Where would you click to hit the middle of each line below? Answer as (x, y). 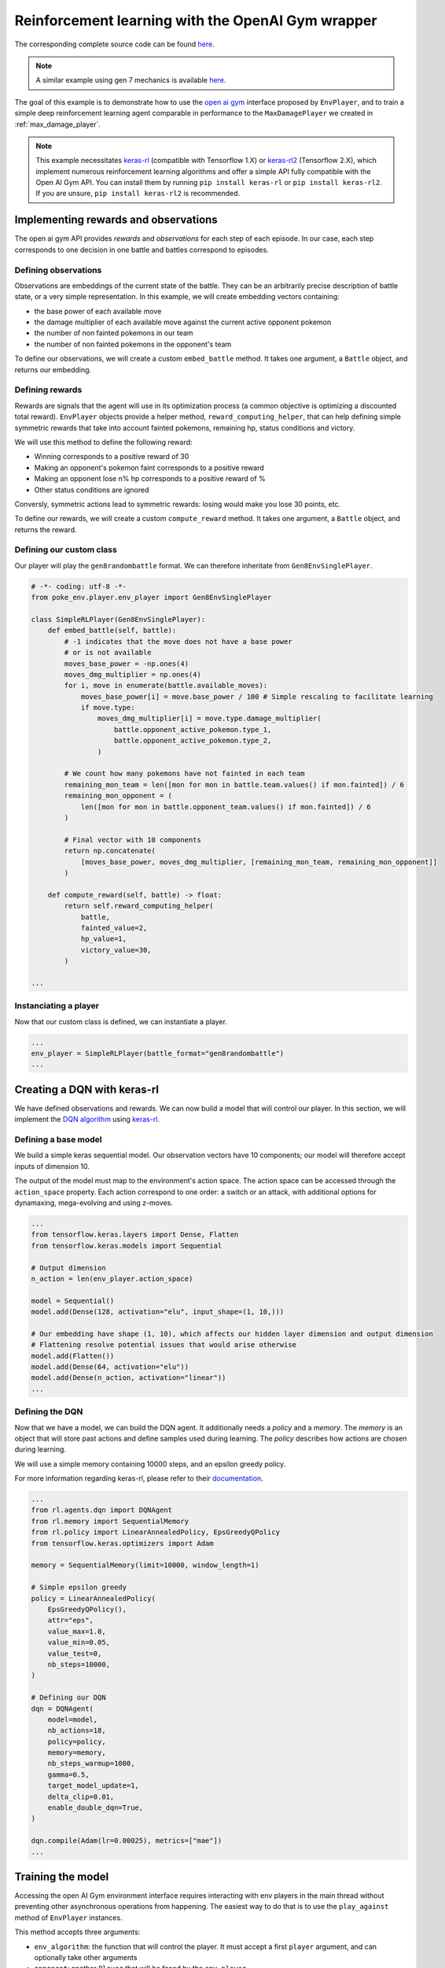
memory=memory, (77, 1753)
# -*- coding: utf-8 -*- (79, 586)
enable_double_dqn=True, (96, 1808)
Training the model (62, 1876)
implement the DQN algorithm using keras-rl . (87, 1119)
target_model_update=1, (93, 1786)
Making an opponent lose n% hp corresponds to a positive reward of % (150, 479)
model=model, (73, 1719)
